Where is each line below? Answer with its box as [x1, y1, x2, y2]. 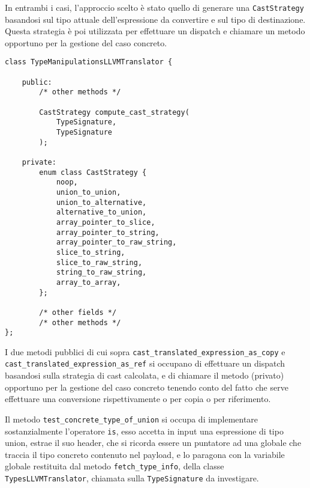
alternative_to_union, [56, 208, 147, 217]
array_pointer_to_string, [56, 228, 159, 237]
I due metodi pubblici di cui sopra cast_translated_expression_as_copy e [5, 345, 285, 358]
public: [22, 78, 52, 87]
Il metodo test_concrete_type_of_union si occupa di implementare [5, 412, 258, 425]
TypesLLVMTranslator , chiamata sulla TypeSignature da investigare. [5, 472, 259, 484]
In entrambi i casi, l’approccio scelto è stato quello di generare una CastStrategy [5, 1, 304, 13]
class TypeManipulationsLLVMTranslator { [5, 58, 173, 67]
